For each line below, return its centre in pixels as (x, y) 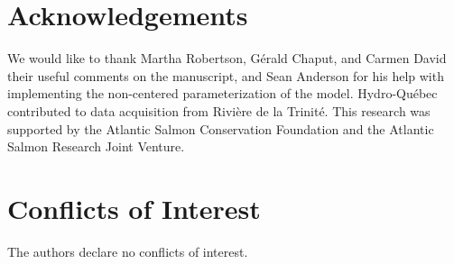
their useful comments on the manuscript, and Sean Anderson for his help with (226, 75)
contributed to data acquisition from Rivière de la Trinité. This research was (219, 110)
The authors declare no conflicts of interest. (128, 251)
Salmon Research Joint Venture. (96, 146)
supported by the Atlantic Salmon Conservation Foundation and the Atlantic (221, 128)
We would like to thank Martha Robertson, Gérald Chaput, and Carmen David (227, 58)
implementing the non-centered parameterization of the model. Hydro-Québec (222, 93)
